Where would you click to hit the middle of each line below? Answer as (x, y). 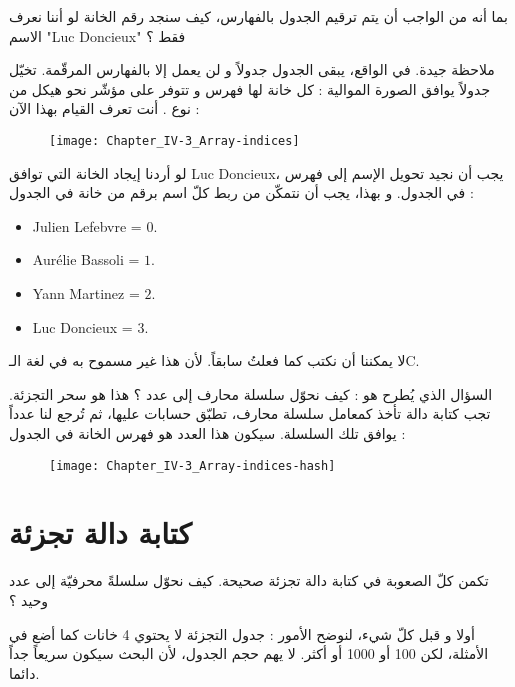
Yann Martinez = (86, 293)
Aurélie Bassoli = (86, 259)
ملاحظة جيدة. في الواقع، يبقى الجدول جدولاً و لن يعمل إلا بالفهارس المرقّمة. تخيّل (252, 69)
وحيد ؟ (29, 599)
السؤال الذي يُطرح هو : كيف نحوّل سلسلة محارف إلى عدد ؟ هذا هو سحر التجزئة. (251, 393)
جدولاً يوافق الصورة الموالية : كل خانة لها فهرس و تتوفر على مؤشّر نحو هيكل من (250, 88)
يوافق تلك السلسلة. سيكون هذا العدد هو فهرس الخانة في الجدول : (207, 432)
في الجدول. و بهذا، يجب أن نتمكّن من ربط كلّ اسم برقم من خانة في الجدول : (241, 192)
